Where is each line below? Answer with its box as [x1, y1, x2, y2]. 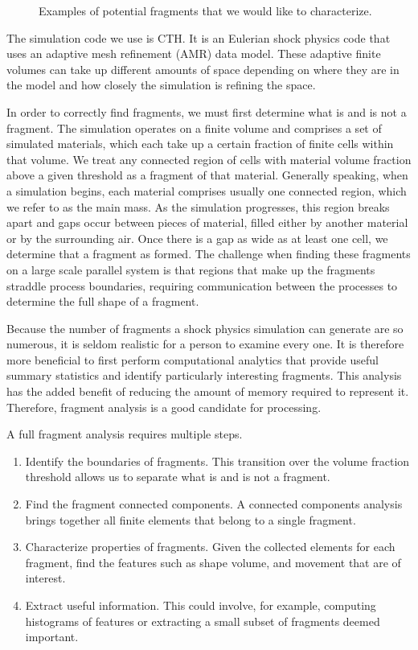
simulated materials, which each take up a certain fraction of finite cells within [6, 135, 394, 152]
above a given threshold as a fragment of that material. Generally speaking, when [6, 167, 408, 183]
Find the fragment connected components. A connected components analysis [25, 496, 403, 512]
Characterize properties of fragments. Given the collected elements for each [25, 538, 395, 555]
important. [25, 628, 79, 645]
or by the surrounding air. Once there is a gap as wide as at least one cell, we [6, 229, 388, 246]
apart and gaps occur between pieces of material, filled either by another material [6, 214, 408, 231]
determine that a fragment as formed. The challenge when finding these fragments [6, 245, 411, 262]
